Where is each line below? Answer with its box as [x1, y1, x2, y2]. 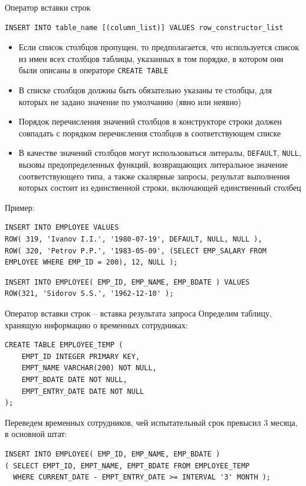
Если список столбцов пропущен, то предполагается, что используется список [18, 41, 299, 53]
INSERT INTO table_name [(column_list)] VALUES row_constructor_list [5, 23, 284, 32]
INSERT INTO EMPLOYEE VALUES [5, 223, 119, 232]
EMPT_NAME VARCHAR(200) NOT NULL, [21, 364, 157, 373]
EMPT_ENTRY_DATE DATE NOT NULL [21, 387, 144, 396]
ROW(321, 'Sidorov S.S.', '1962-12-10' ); [5, 289, 174, 298]
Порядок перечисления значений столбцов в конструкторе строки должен [18, 115, 282, 128]
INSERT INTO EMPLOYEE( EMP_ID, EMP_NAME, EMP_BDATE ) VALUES [5, 278, 250, 286]
